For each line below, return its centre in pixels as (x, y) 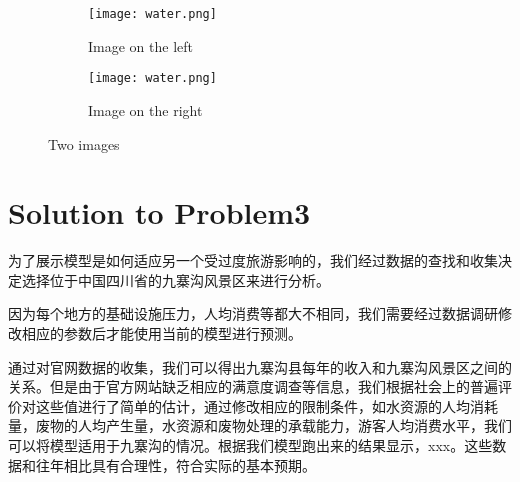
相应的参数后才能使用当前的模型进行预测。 (161, 333)
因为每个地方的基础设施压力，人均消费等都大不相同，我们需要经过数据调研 (253, 313)
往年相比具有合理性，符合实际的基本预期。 (175, 464)
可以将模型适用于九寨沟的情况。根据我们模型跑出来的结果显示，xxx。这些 (250, 444)
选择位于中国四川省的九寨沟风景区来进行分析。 (175, 279)
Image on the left (140, 45)
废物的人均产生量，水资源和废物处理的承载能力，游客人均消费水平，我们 (273, 425)
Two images (84, 143)
